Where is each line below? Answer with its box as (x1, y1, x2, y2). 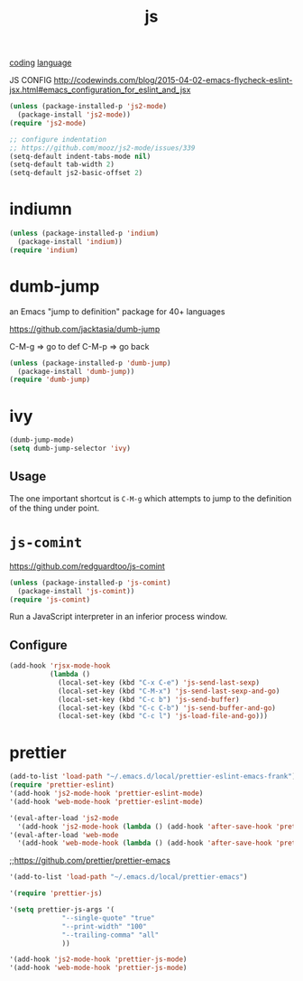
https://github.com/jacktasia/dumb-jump (9, 323, 161, 334)
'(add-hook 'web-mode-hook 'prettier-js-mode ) (9, 964, 188, 973)
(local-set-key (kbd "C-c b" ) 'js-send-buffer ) (57, 695, 241, 704)
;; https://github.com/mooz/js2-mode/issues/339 (9, 143, 196, 153)
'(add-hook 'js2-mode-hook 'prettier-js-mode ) (9, 955, 188, 964)
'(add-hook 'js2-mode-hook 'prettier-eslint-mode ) (9, 789, 204, 798)
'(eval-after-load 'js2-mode (9, 813, 119, 823)
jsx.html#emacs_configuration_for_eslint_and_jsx (9, 84, 191, 96)
